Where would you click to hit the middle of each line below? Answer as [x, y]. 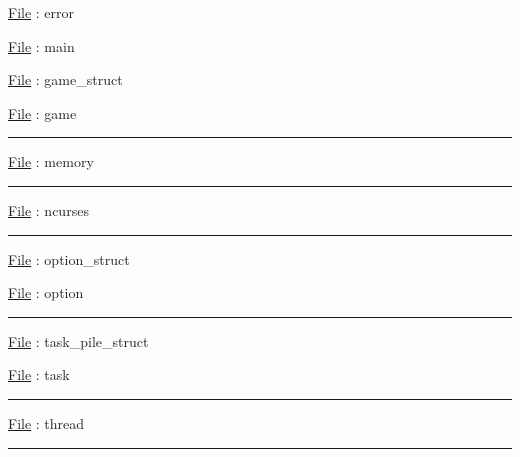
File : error [41, 12]
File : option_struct [69, 258]
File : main [41, 45]
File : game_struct [65, 79]
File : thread [46, 422]
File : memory [51, 161]
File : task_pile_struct [78, 340]
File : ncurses [48, 209]
